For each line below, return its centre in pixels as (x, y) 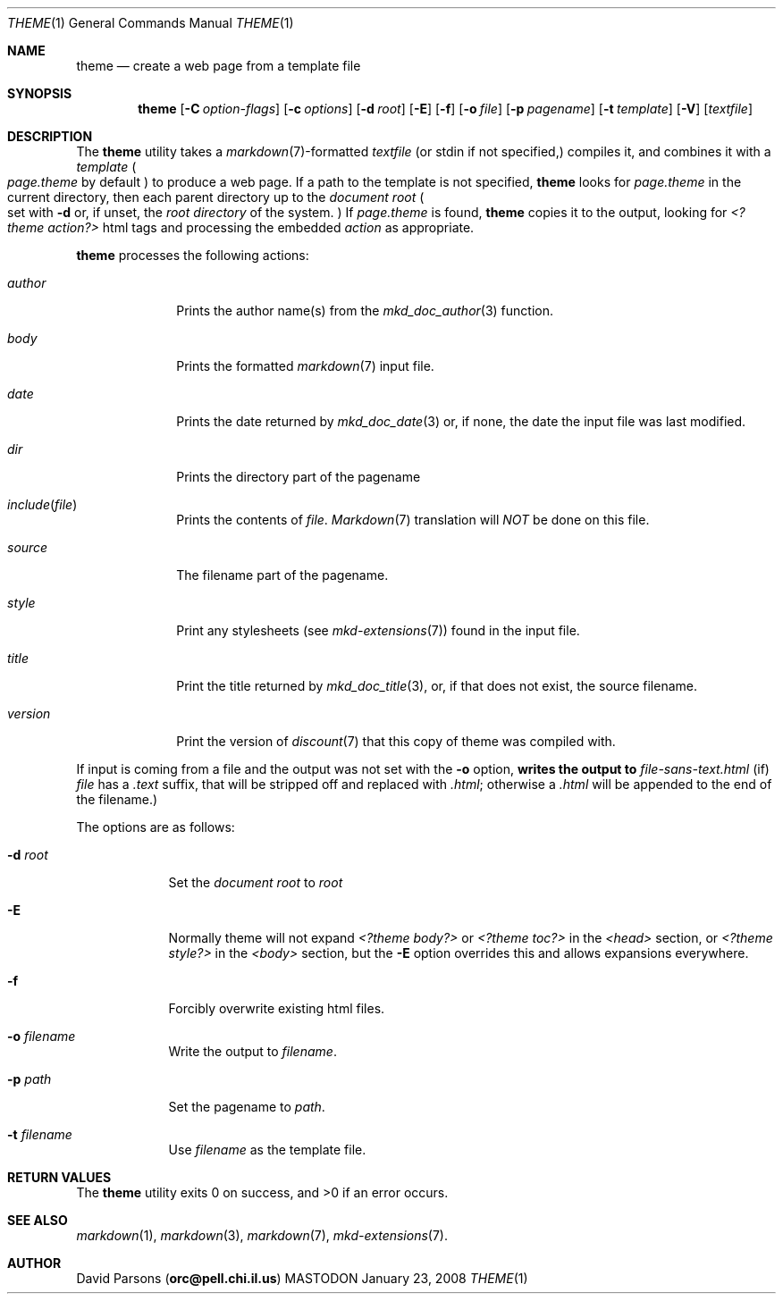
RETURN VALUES (59, 1177)
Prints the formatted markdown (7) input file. (305, 366)
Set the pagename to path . (247, 1107)
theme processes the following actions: (193, 255)
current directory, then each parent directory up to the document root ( (216, 197)
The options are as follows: (156, 827)
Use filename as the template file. (267, 1150)
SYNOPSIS (40, 93)
